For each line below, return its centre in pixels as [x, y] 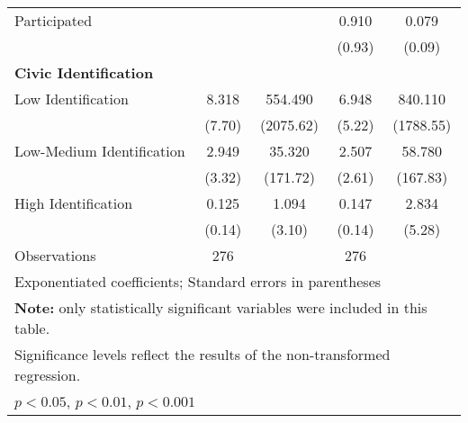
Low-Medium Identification [100, 151]
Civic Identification [84, 72]
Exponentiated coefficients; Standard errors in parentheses [198, 281]
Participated [54, 20]
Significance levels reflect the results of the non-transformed [202, 354]
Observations [55, 255]
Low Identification [72, 99]
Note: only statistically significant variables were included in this [221, 307]
